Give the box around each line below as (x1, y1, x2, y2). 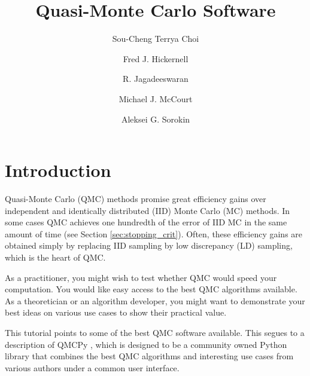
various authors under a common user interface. (5, 361, 180, 374)
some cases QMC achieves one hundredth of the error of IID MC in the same (5, 216, 287, 228)
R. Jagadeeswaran (123, 72, 189, 85)
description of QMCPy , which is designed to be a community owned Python (5, 338, 287, 350)
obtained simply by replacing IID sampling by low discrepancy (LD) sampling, (5, 239, 293, 252)
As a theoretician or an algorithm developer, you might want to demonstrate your (5, 294, 305, 307)
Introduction (5, 158, 111, 182)
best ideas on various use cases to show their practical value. (5, 306, 227, 319)
